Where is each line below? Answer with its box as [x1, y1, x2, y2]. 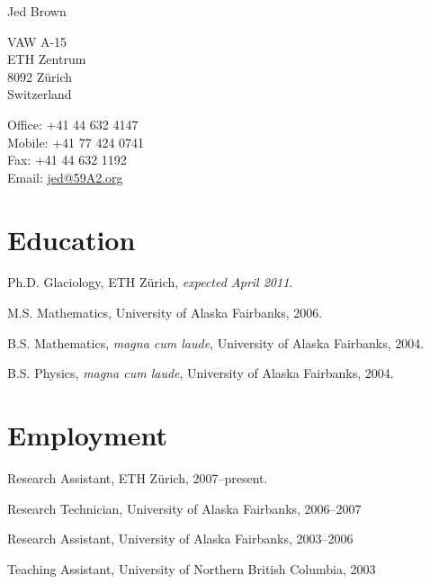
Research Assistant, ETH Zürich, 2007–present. [7, 468, 268, 487]
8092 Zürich [7, 67, 72, 85]
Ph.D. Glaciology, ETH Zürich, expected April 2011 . [7, 273, 293, 292]
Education [7, 220, 136, 257]
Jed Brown [7, 2, 67, 20]
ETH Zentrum [7, 49, 86, 68]
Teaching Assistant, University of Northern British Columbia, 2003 [7, 559, 376, 578]
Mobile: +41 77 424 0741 [7, 132, 145, 151]
